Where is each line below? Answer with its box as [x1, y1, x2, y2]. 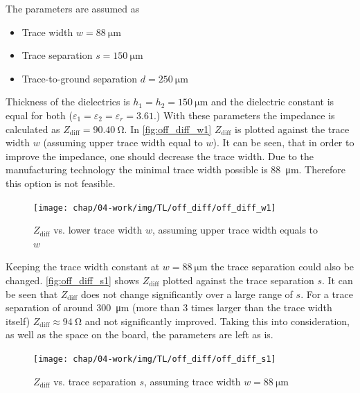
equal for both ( [6, 107, 73, 122]
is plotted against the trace [235, 121, 350, 136]
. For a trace [300, 286, 353, 301]
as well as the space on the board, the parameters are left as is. [6, 327, 273, 342]
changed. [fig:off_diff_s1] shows [6, 272, 140, 287]
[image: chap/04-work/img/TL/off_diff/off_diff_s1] [33, 353, 276, 364]
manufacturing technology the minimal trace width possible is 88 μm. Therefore [6, 162, 345, 177]
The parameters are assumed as [6, 1, 140, 15]
